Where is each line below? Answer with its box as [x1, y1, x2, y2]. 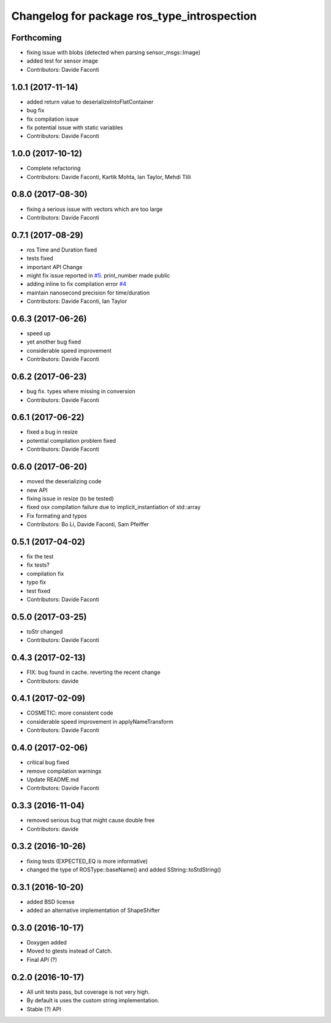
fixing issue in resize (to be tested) [26, 494, 114, 502]
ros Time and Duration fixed [26, 246, 97, 253]
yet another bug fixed [26, 338, 82, 346]
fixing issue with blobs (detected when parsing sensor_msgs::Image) [26, 49, 200, 56]
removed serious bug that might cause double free [26, 816, 155, 824]
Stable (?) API [26, 1005, 61, 1013]
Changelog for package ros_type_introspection [11, 9, 257, 23]
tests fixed [26, 255, 53, 262]
